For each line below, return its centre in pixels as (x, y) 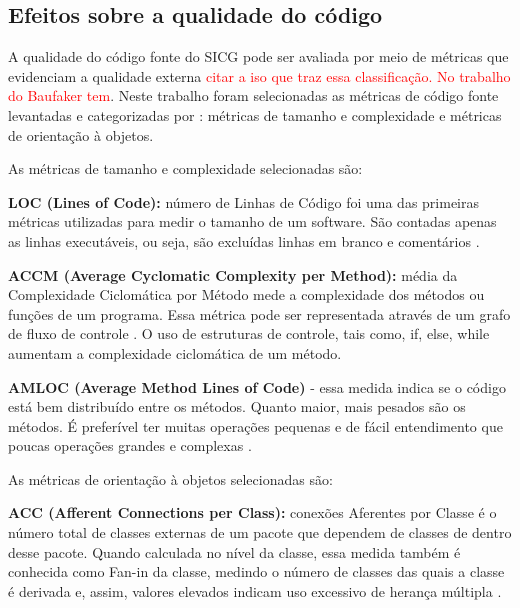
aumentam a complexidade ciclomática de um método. (175, 352)
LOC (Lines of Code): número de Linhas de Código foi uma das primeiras (244, 201)
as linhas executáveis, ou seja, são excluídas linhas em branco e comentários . (244, 240)
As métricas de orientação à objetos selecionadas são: (170, 478)
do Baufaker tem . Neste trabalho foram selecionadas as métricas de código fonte (253, 95)
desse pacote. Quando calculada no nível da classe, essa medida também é (234, 551)
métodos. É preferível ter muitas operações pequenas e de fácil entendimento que (255, 425)
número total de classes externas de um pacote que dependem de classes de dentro (260, 532)
